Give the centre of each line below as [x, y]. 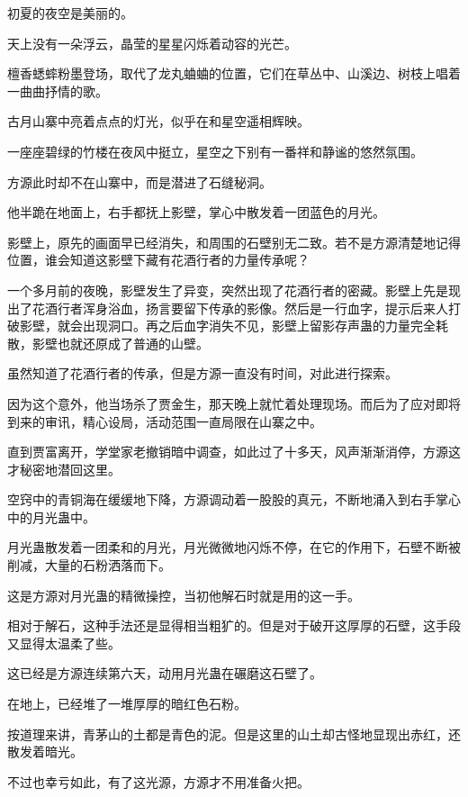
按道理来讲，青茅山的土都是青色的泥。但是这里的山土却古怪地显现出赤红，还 [234, 734]
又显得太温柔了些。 [64, 643]
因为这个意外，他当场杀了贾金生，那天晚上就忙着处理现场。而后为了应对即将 [234, 403]
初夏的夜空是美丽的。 [70, 13]
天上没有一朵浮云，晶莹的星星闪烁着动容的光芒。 [152, 43]
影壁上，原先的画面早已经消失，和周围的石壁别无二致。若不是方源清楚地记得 [234, 242]
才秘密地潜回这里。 [64, 469]
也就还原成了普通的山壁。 [133, 343]
